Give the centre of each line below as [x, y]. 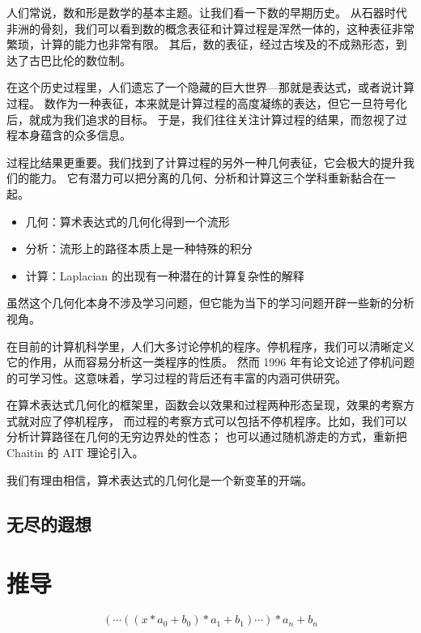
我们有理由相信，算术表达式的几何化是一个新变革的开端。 [159, 479]
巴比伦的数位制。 [85, 60]
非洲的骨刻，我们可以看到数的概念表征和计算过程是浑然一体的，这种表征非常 [210, 28]
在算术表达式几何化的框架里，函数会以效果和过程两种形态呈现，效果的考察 [205, 405]
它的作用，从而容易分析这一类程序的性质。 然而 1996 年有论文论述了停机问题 [210, 362]
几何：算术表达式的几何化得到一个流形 [128, 221]
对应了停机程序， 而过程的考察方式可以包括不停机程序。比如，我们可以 [218, 420]
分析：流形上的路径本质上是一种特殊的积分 [139, 248]
